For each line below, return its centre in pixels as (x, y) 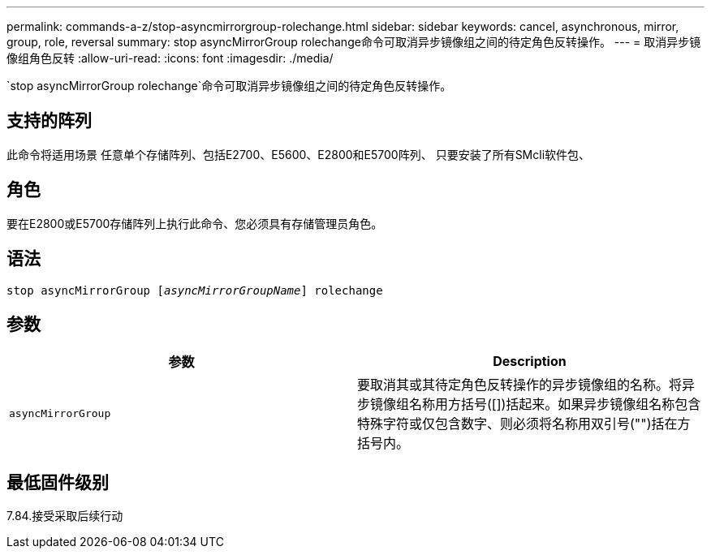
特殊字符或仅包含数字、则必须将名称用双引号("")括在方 (524, 424)
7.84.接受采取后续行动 (65, 516)
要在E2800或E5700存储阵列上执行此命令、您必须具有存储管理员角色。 (195, 223)
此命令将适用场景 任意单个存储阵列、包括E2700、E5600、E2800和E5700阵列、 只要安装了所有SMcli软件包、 (299, 154)
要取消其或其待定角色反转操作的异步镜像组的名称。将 (520, 385)
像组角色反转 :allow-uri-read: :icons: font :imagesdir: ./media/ (170, 58)
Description (530, 361)
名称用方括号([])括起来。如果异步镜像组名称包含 (555, 404)
